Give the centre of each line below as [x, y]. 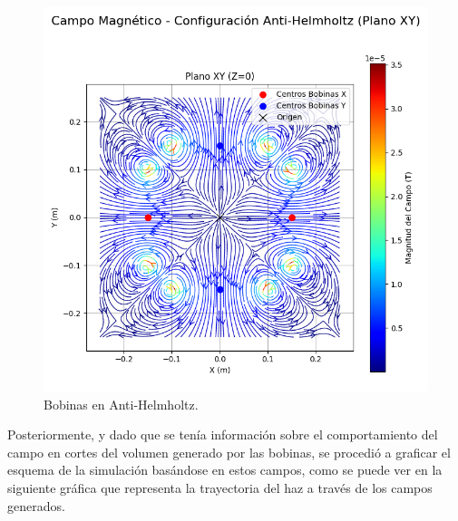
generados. [36, 505]
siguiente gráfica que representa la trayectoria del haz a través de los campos [220, 487]
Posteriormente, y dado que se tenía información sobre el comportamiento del [223, 434]
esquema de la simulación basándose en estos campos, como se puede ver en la [225, 470]
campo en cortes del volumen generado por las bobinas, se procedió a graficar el [229, 452]
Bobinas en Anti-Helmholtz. [121, 404]
